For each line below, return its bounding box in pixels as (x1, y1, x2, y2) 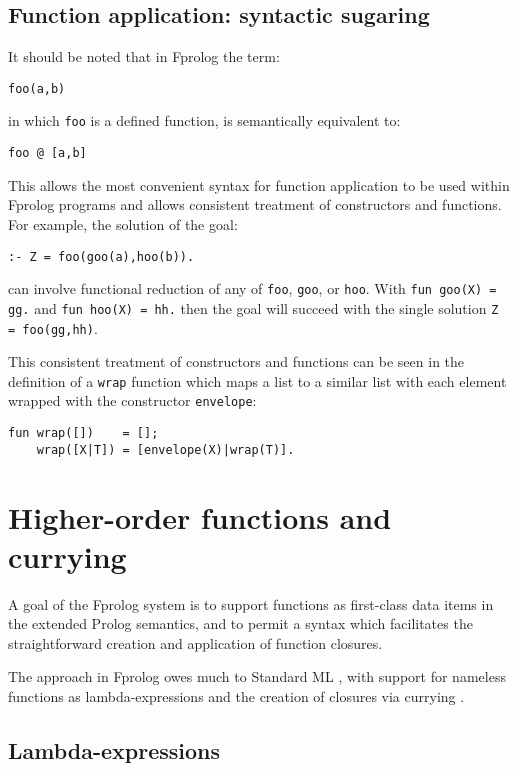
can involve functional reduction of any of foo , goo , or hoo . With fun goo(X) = (8, 278, 497, 299)
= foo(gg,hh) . (8, 317, 98, 338)
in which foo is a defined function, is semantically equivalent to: (8, 110, 401, 131)
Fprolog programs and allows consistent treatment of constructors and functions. (8, 194, 502, 215)
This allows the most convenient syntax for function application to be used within (8, 174, 510, 195)
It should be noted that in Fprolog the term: (8, 46, 280, 67)
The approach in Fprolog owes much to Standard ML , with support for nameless (8, 666, 506, 687)
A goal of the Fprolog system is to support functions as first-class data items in (8, 593, 494, 614)
